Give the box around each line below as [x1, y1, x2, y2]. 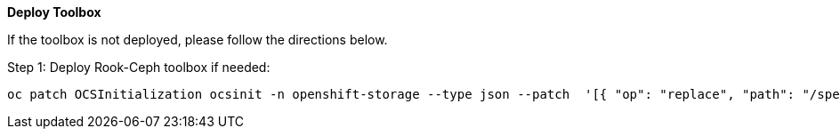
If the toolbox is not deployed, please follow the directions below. [7, 32, 388, 47]
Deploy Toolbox [7, 4, 101, 20]
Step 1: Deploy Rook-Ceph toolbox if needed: [7, 60, 271, 75]
